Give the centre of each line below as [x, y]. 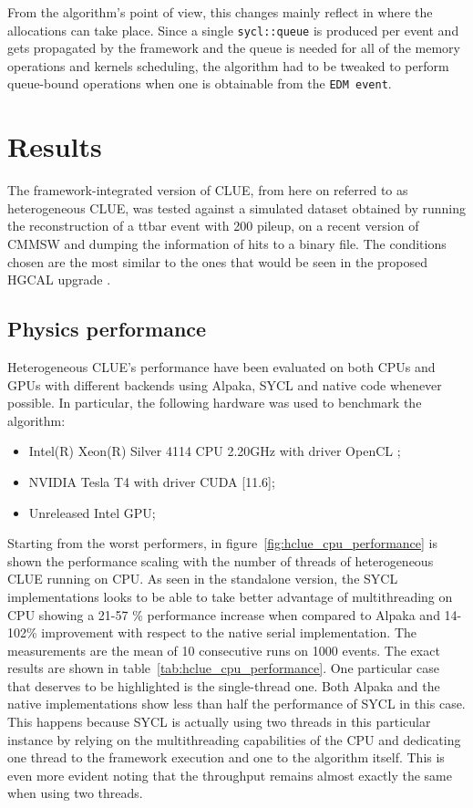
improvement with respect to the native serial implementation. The [229, 632]
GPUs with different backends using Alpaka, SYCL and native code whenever [225, 384]
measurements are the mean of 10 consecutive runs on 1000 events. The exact [224, 650]
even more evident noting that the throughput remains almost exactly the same [230, 775]
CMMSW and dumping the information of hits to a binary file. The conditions [227, 243]
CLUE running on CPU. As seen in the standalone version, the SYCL [203, 579]
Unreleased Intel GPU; [92, 512]
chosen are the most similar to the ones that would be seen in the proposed [217, 261]
